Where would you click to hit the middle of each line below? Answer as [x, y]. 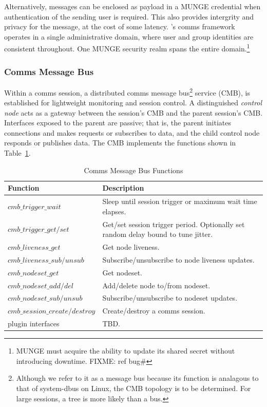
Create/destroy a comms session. [154, 311]
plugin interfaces [34, 323]
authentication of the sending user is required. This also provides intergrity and [129, 16]
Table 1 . [17, 153]
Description [123, 188]
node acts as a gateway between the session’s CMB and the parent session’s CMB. [133, 112]
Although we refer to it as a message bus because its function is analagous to [137, 378]
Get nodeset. [122, 272]
